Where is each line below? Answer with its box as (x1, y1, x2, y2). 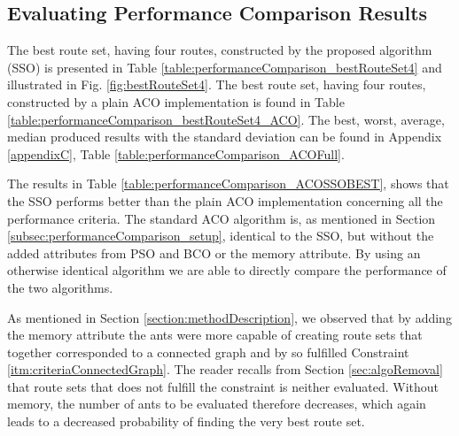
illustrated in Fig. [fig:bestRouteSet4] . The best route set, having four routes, (7, 75, 426, 94)
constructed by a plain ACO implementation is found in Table (7, 92, 345, 111)
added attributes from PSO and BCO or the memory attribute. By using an (7, 243, 421, 262)
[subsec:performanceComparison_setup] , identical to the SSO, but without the (7, 226, 434, 245)
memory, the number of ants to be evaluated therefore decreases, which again (7, 394, 426, 413)
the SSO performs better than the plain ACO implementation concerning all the (7, 191, 443, 210)
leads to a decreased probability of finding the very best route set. (7, 412, 365, 431)
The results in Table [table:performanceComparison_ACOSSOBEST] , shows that (7, 174, 449, 193)
